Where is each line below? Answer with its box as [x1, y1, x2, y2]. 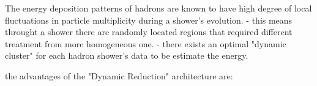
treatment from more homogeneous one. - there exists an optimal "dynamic [5, 37, 286, 50]
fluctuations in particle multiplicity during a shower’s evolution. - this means [5, 13, 293, 26]
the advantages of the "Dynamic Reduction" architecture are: [5, 69, 233, 82]
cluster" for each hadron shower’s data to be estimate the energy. [5, 49, 248, 62]
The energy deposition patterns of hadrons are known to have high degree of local [5, 2, 312, 14]
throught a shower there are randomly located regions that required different [5, 25, 293, 38]
